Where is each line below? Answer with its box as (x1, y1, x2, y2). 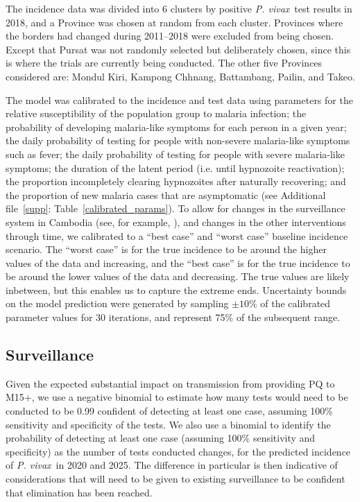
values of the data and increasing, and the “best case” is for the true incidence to (6, 255, 350, 270)
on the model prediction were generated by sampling (6, 296, 229, 311)
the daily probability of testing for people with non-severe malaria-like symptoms (6, 133, 350, 148)
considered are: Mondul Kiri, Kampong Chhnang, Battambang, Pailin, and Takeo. (6, 69, 355, 83)
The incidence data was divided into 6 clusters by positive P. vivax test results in (6, 1, 352, 15)
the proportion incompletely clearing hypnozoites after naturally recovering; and (6, 174, 346, 189)
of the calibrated (260, 296, 331, 311)
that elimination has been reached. (6, 485, 153, 499)
